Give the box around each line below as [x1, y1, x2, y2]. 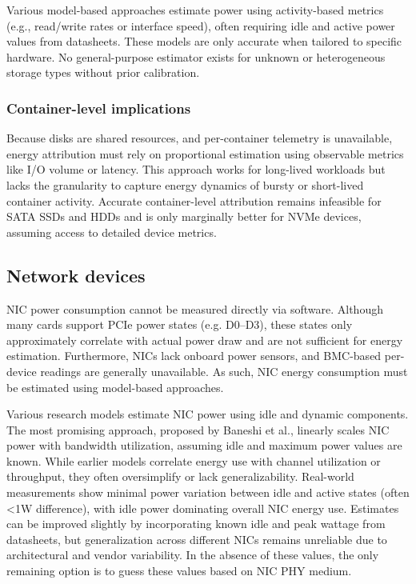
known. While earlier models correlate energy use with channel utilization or [6, 452, 381, 469]
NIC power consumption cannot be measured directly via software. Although [6, 300, 383, 317]
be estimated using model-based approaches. [6, 378, 224, 395]
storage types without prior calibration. [6, 64, 200, 81]
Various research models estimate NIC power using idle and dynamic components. [6, 406, 409, 422]
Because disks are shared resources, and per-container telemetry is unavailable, [6, 130, 393, 146]
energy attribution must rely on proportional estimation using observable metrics [6, 145, 404, 162]
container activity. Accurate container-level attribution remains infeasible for [6, 192, 382, 209]
